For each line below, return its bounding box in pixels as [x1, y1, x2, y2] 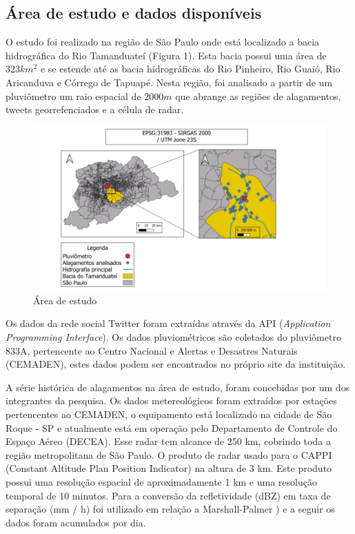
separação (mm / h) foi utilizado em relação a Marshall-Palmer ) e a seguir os [6, 502, 335, 516]
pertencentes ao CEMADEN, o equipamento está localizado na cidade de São [6, 407, 332, 422]
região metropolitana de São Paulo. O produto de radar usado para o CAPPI [6, 447, 332, 462]
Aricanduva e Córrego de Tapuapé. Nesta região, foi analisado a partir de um [6, 75, 333, 89]
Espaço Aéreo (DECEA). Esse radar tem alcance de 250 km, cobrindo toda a [6, 434, 331, 448]
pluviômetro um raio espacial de [6, 88, 141, 103]
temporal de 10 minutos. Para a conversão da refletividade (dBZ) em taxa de [6, 488, 331, 502]
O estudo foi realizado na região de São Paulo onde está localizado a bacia [6, 34, 320, 49]
